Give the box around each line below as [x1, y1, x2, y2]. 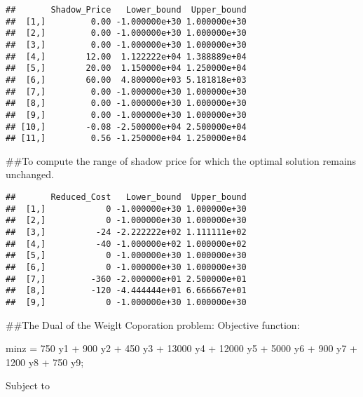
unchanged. [6, 167, 54, 182]
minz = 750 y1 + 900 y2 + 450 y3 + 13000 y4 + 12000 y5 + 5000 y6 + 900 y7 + [6, 341, 357, 356]
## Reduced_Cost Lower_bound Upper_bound [6, 192, 247, 203]
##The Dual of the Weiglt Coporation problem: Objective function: [6, 317, 300, 332]
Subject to [6, 378, 50, 393]
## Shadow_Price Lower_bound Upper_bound [6, 5, 247, 15]
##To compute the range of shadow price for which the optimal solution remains [6, 153, 357, 168]
